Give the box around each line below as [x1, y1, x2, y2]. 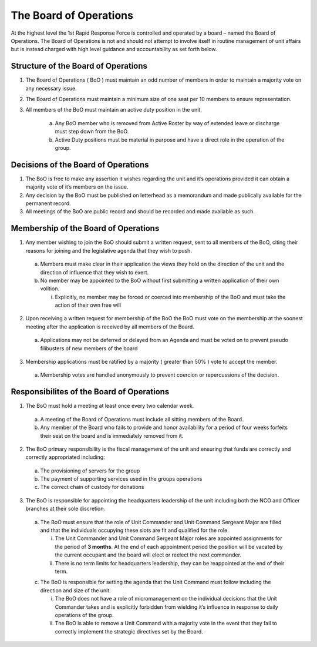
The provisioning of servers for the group [40, 467, 140, 474]
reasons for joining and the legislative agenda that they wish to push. [25, 247, 192, 254]
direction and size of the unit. [40, 586, 111, 594]
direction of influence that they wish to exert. [40, 269, 149, 276]
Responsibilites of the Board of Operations [11, 387, 170, 397]
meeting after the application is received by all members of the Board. [25, 323, 195, 330]
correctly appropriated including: [25, 454, 105, 461]
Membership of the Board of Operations [11, 223, 160, 233]
